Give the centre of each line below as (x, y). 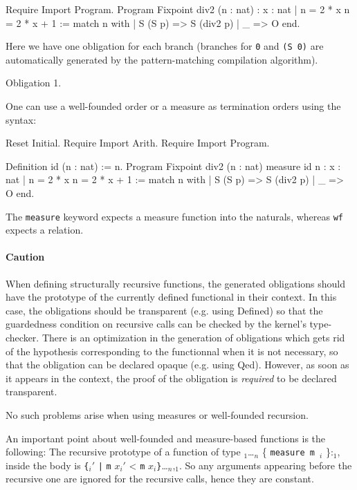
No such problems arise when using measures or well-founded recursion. (157, 414)
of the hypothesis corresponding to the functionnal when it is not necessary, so (172, 351)
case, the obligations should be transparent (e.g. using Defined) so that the (164, 310)
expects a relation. (45, 230)
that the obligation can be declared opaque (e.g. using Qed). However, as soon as (177, 365)
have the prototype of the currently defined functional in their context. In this (171, 297)
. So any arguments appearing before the (266, 465)
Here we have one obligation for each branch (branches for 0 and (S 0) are (165, 46)
